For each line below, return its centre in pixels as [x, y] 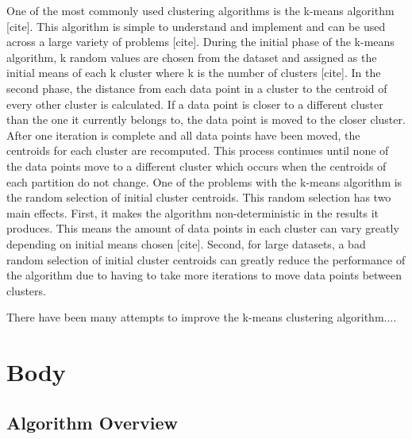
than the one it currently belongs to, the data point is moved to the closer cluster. [206, 119]
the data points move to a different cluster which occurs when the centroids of [196, 166]
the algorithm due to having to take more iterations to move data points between [204, 275]
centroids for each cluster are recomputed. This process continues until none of [198, 150]
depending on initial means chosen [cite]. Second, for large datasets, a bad [186, 243]
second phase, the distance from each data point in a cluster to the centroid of [197, 88]
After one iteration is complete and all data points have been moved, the [183, 135]
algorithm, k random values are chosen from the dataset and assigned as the [192, 57]
